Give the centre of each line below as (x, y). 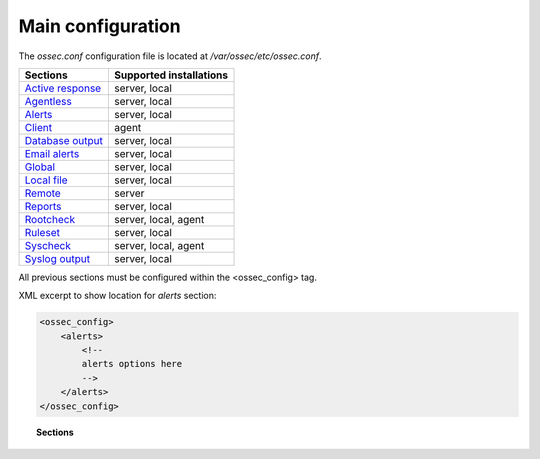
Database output (64, 140)
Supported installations (171, 75)
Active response (63, 88)
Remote (43, 193)
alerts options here (132, 364)
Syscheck (48, 245)
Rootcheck (49, 219)
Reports (43, 206)
